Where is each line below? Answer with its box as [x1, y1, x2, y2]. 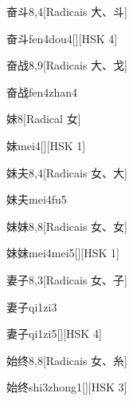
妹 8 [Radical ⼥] [6, 110, 81, 127]
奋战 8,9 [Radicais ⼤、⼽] [6, 57, 127, 73]
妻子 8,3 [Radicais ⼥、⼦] [6, 271, 127, 288]
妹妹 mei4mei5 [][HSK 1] [6, 244, 119, 261]
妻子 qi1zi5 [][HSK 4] [6, 325, 102, 342]
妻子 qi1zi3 [6, 298, 57, 315]
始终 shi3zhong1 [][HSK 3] [6, 379, 127, 395]
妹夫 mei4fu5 [6, 191, 67, 208]
